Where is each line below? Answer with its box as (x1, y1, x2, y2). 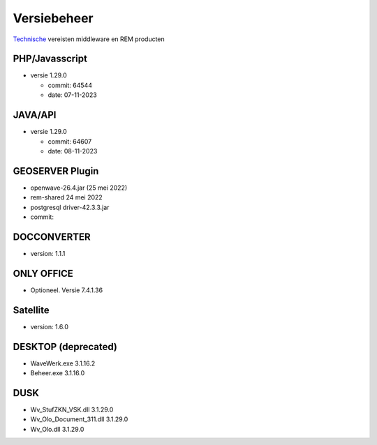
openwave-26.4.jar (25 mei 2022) (30, 183, 128, 192)
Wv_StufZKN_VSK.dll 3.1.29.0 (30, 405, 114, 414)
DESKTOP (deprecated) (13, 340, 118, 352)
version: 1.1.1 (30, 249, 66, 257)
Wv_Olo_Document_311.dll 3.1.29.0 (30, 415, 128, 423)
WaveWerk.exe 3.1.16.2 (30, 359, 96, 368)
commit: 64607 (47, 137, 92, 146)
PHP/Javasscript (13, 53, 87, 65)
